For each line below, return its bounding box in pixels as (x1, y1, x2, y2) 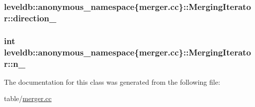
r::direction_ (4, 11, 57, 24)
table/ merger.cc (4, 93, 52, 104)
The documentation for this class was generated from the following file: (4, 76, 220, 87)
